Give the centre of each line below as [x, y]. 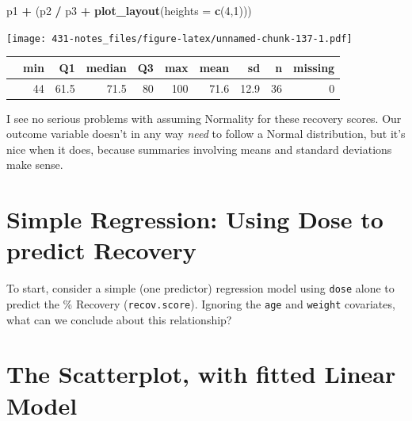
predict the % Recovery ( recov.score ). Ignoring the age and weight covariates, [201, 304]
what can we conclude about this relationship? [119, 319]
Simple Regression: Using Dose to [195, 219]
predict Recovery [101, 250]
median [106, 67]
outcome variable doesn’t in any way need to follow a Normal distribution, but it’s [206, 134]
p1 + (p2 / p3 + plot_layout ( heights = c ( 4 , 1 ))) [129, 10]
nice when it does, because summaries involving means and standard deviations [199, 149]
